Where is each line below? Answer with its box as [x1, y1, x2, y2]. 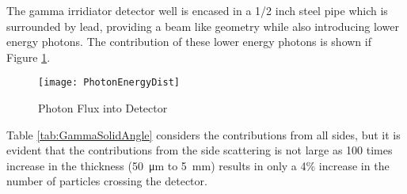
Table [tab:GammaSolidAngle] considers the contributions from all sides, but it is [6, 126, 401, 143]
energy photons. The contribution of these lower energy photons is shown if [6, 33, 371, 50]
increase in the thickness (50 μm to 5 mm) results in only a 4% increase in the [6, 157, 390, 173]
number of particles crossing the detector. [6, 173, 207, 189]
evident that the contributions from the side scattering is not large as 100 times [6, 142, 393, 158]
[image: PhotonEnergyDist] [38, 77, 180, 89]
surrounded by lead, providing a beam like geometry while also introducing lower [6, 17, 399, 34]
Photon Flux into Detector [38, 100, 168, 116]
